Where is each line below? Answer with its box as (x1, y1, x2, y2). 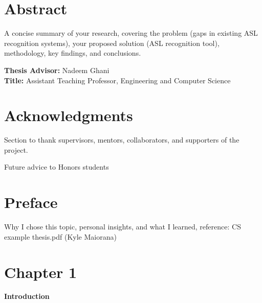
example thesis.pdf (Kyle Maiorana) (4, 231, 117, 242)
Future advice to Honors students (4, 161, 109, 172)
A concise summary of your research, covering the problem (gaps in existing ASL (4, 28, 258, 38)
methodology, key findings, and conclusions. (4, 48, 141, 58)
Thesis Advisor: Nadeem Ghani (4, 64, 110, 75)
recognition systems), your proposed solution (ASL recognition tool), (4, 37, 220, 48)
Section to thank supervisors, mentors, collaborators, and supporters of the (4, 134, 239, 145)
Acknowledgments (4, 105, 133, 126)
